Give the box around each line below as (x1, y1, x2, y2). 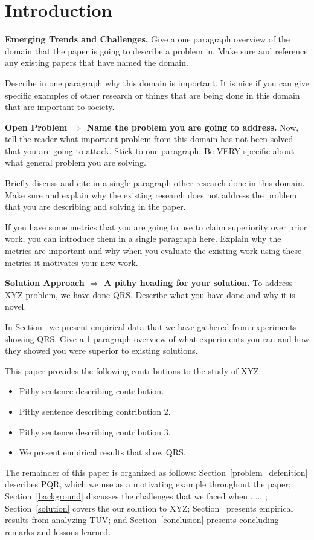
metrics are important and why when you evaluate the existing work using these (5, 244, 302, 257)
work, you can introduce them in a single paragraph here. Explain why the (5, 232, 281, 245)
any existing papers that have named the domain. (5, 56, 188, 69)
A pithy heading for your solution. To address (104, 276, 293, 289)
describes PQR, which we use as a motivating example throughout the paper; (5, 478, 291, 490)
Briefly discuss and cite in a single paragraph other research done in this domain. (5, 177, 305, 189)
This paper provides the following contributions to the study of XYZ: (5, 364, 261, 377)
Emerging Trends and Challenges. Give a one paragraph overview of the (5, 33, 290, 45)
